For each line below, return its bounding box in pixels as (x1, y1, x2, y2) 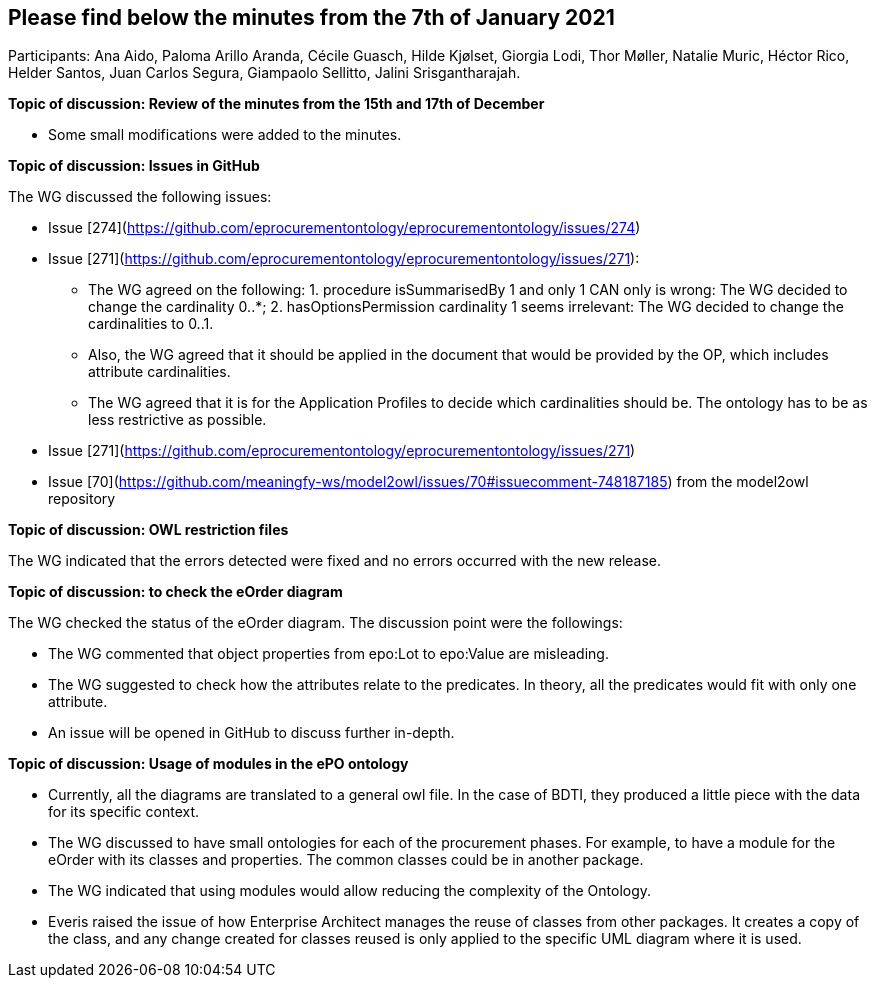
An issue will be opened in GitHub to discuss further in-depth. (48, 724, 455, 742)
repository (48, 490, 116, 508)
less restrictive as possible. (88, 411, 267, 429)
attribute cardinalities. (88, 363, 231, 381)
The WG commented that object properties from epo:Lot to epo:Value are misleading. (48, 645, 609, 663)
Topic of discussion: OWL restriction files (8, 521, 289, 539)
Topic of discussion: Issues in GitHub (8, 157, 260, 175)
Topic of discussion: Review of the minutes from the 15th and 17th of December (8, 95, 545, 113)
